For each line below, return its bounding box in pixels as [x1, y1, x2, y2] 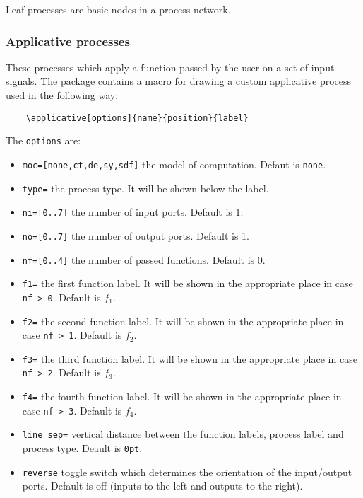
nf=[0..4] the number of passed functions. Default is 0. [22, 252, 266, 267]
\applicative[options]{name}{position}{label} [25, 112, 249, 123]
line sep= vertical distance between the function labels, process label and [22, 427, 344, 441]
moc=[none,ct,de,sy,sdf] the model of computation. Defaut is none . [22, 156, 326, 171]
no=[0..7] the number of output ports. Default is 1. [22, 228, 249, 243]
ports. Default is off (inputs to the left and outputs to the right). [22, 478, 303, 493]
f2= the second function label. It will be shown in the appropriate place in [22, 313, 344, 328]
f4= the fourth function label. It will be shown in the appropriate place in [22, 389, 342, 404]
